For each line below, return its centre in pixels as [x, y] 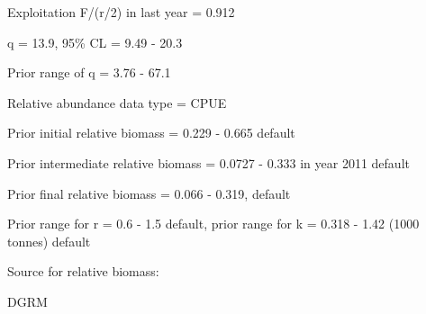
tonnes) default [49, 241]
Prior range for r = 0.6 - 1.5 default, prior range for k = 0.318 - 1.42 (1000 [213, 224]
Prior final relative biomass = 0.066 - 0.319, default [149, 193]
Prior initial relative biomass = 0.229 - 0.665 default [151, 133]
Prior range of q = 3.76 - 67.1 [89, 72]
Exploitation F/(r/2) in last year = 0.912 [121, 12]
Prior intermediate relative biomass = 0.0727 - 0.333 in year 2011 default [208, 162]
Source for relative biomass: [83, 271]
